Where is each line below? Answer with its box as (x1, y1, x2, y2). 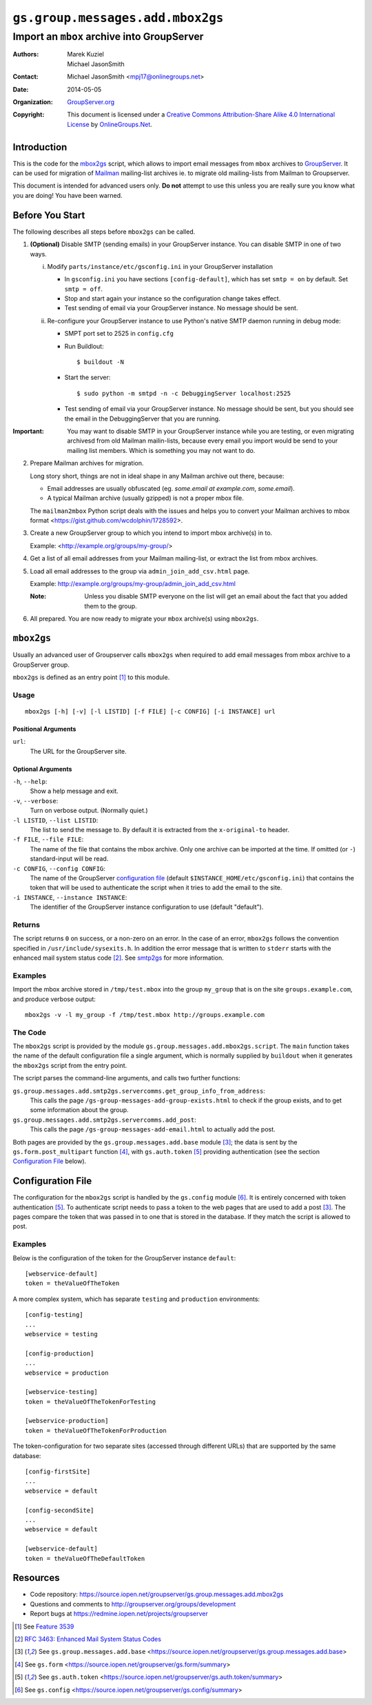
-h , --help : (12, 778, 48, 786)
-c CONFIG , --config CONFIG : (12, 864, 106, 872)
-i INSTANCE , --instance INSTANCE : (12, 893, 127, 901)
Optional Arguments (12, 765, 72, 773)
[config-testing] (25, 1311, 83, 1319)
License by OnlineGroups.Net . (67, 120, 153, 128)
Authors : (12, 50, 39, 59)
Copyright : (12, 110, 45, 119)
